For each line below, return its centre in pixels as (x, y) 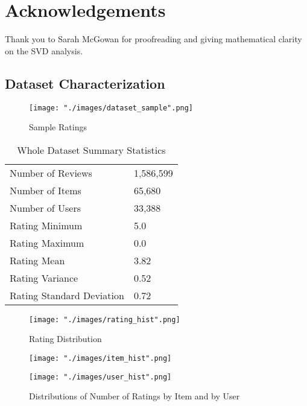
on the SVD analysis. (44, 50)
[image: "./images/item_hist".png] (100, 359)
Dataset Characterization (85, 83)
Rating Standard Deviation (67, 295)
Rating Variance (44, 278)
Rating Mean (37, 260)
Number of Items (46, 190)
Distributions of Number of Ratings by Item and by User (135, 396)
